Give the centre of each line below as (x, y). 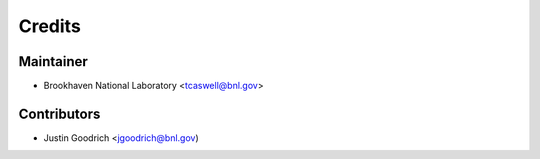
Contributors (59, 113)
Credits (50, 26)
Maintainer (53, 61)
